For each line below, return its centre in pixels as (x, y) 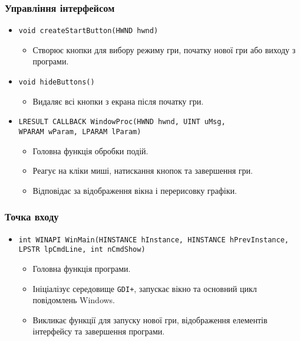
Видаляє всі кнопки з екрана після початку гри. (118, 101)
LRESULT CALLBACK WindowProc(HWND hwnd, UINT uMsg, (122, 122)
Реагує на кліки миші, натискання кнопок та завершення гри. (143, 170)
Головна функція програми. (82, 268)
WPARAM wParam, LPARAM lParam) (80, 131)
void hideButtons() (57, 82)
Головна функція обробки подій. (90, 150)
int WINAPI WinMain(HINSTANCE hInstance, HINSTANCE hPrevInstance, (154, 240)
